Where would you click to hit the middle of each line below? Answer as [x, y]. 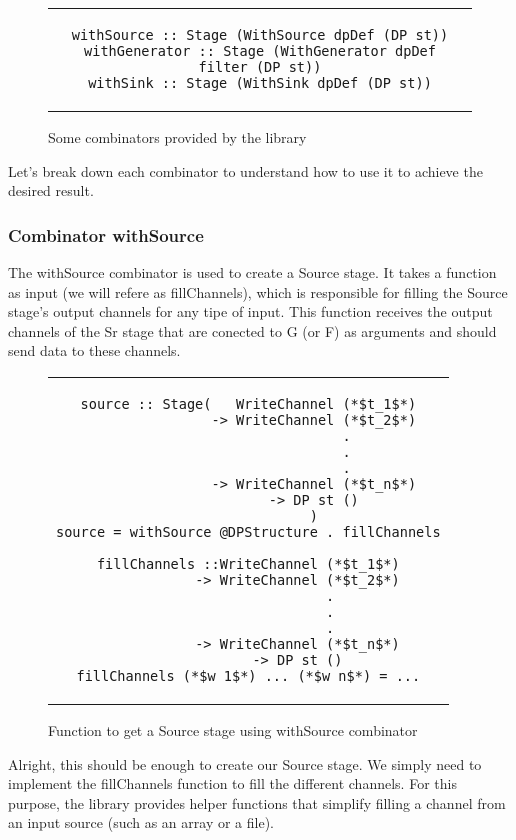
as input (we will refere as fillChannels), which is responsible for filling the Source [258, 291]
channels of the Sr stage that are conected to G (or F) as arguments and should [252, 330]
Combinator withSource [106, 234]
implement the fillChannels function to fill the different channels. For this [232, 783]
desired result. [51, 190]
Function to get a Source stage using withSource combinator [233, 729]
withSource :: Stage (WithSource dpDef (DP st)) [260, 35]
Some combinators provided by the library [177, 137]
